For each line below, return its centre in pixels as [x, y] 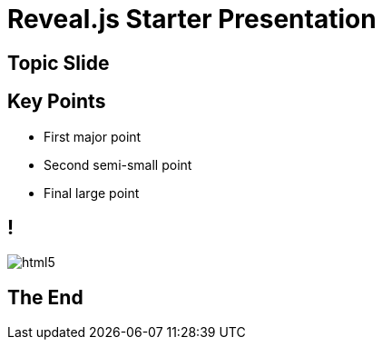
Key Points [57, 102]
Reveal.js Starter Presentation [192, 19]
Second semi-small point [118, 164]
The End [45, 297]
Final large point [92, 193]
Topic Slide [59, 63]
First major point [93, 136]
